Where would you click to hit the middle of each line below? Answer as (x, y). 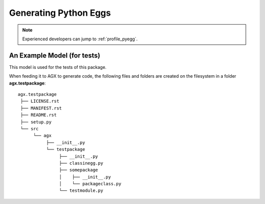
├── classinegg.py (81, 163)
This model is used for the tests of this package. (58, 67)
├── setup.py (36, 122)
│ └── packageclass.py (90, 184)
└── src (29, 129)
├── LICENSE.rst (40, 101)
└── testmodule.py (81, 191)
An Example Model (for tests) (55, 55)
